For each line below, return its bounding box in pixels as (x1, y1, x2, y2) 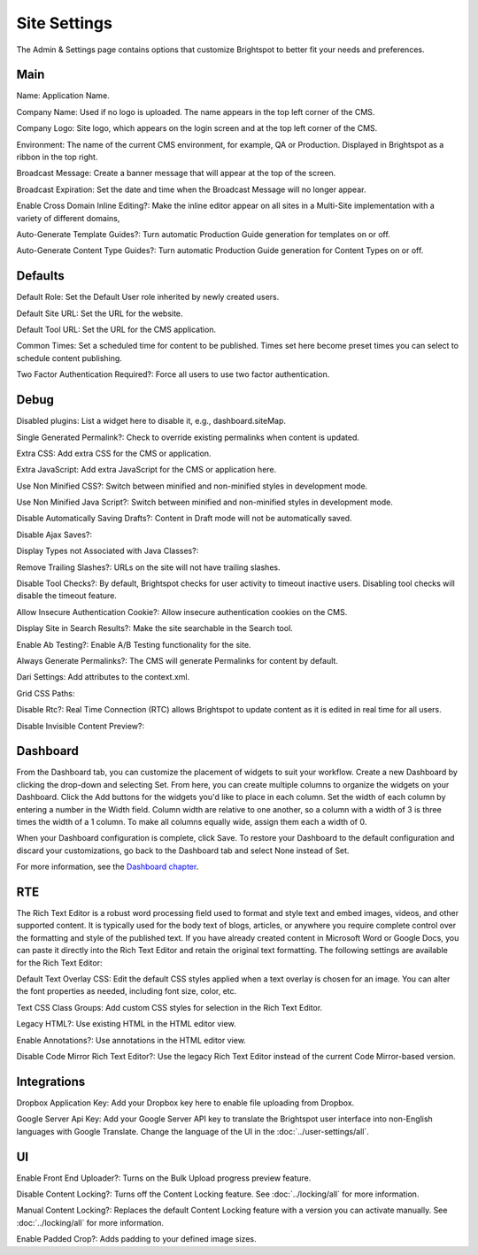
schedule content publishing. (16, 352, 123, 363)
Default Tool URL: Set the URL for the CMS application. (16, 324, 217, 335)
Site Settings (16, 13, 112, 33)
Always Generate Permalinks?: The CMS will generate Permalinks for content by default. (16, 655, 338, 666)
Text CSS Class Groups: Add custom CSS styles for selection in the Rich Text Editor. (16, 1002, 323, 1012)
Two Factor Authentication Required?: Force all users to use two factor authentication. (16, 369, 330, 380)
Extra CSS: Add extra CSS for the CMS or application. (16, 448, 212, 458)
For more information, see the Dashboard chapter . (16, 861, 199, 872)
